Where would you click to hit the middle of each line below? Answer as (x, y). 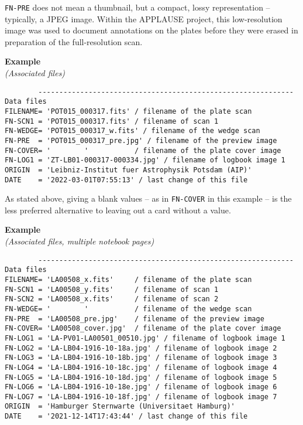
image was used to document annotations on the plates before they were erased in (151, 30)
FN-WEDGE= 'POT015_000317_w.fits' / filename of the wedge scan (132, 131)
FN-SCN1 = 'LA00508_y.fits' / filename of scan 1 (112, 289)
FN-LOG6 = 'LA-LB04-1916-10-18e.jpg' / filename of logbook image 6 (141, 387)
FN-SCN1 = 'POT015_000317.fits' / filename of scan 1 (112, 121)
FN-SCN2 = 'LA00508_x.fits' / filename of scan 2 (112, 299)
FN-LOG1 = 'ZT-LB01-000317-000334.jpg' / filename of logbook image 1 (145, 160)
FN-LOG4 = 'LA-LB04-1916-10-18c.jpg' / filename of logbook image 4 (141, 367)
